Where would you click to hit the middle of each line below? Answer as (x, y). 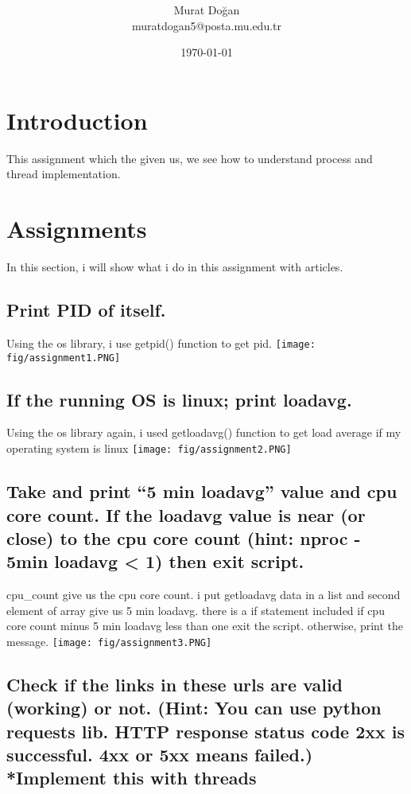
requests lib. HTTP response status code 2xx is (206, 731)
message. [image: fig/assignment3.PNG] (109, 641)
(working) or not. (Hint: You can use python (194, 708)
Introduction (77, 120)
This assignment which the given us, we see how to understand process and (190, 158)
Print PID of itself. (86, 310)
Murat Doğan (207, 10)
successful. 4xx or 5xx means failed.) (160, 755)
